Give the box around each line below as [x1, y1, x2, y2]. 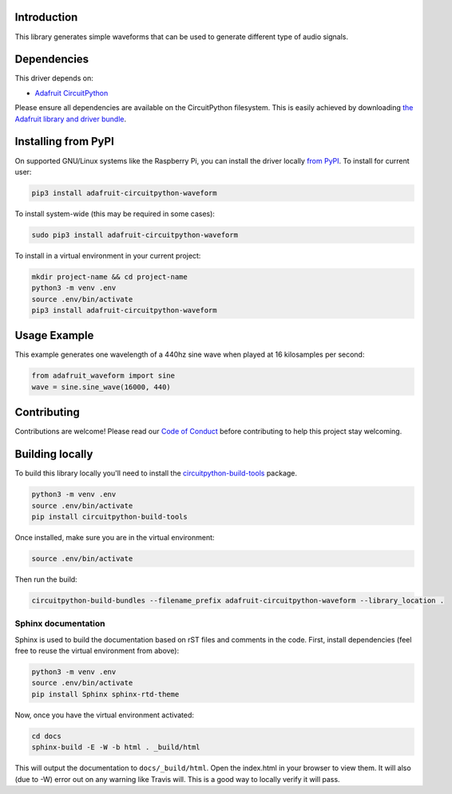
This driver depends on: [14, 73, 93, 83]
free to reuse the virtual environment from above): [14, 646, 180, 656]
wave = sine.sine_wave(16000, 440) [31, 382, 171, 391]
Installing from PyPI [14, 135, 115, 148]
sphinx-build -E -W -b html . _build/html [31, 743, 200, 752]
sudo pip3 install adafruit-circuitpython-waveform [31, 230, 239, 239]
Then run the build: [14, 575, 77, 584]
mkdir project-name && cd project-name [31, 272, 188, 281]
